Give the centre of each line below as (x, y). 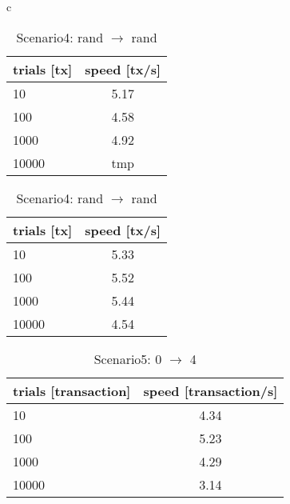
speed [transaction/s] (211, 390)
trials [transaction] (72, 390)
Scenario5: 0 (128, 358)
